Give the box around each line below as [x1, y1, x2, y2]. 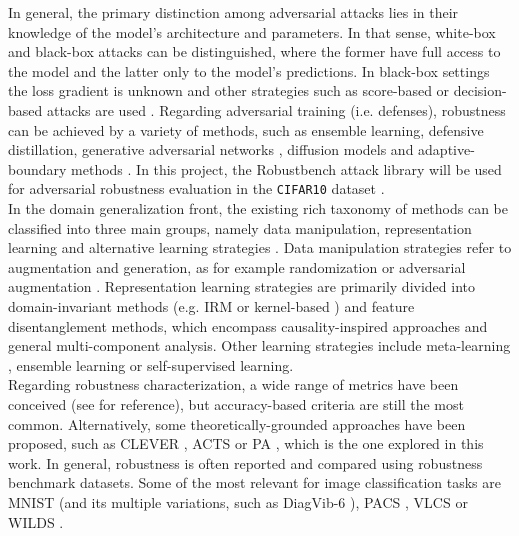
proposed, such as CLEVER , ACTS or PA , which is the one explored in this [8, 433, 484, 454]
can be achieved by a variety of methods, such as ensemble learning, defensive [8, 119, 484, 140]
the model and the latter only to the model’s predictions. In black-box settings [8, 60, 490, 81]
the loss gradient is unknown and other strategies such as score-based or [8, 80, 450, 101]
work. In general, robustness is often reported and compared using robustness [8, 452, 483, 473]
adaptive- [418, 139, 475, 160]
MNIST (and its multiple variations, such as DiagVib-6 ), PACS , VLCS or [8, 491, 468, 512]
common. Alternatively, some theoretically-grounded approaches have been [8, 413, 466, 434]
